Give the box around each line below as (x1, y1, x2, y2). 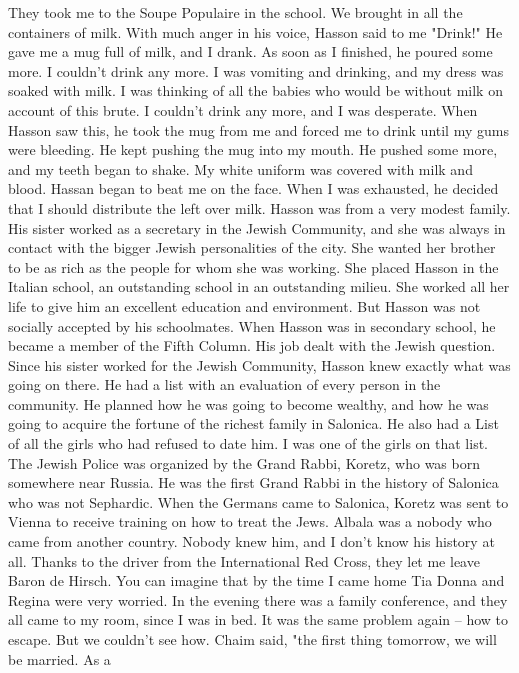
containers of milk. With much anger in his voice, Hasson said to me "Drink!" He (8, 21, 503, 42)
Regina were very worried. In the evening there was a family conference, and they (8, 589, 508, 610)
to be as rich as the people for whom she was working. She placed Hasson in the (8, 256, 499, 277)
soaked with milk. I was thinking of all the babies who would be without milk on (8, 80, 503, 101)
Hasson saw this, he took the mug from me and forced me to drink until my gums (8, 119, 509, 140)
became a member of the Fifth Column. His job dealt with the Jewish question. (8, 335, 496, 356)
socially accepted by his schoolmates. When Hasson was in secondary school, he (8, 315, 496, 336)
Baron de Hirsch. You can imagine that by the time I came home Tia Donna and (8, 570, 505, 591)
